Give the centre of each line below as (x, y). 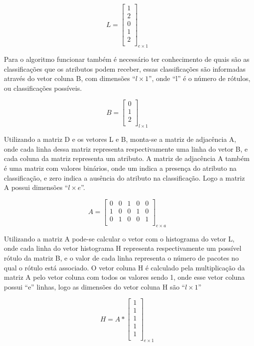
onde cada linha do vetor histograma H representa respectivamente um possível (123, 248)
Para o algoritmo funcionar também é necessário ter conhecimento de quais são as (127, 59)
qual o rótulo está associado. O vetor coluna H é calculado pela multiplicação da (125, 267)
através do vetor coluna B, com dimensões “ (70, 78)
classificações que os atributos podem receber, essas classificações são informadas (125, 68)
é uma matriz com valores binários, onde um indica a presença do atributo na (120, 168)
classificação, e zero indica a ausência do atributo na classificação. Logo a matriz (125, 177)
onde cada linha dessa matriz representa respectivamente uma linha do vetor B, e (126, 148)
